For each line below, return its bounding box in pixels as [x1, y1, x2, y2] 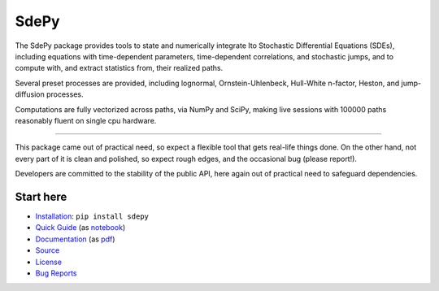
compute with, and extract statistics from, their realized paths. [15, 63, 224, 73]
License [35, 257, 63, 267]
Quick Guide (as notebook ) [35, 223, 126, 232]
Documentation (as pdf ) [35, 234, 115, 244]
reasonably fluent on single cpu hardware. [15, 115, 157, 125]
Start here [15, 189, 67, 203]
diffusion [15, 89, 45, 99]
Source [35, 245, 60, 255]
